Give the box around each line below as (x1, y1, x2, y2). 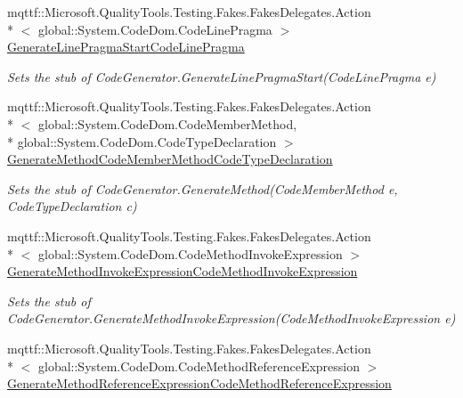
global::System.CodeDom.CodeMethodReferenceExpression (37, 356, 361, 375)
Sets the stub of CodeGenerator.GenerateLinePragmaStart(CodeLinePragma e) (7, 67, 436, 85)
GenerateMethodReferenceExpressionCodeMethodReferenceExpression (7, 374, 392, 393)
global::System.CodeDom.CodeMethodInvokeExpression (37, 244, 343, 263)
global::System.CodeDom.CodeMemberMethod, (37, 114, 297, 133)
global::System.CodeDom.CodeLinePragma (37, 20, 272, 38)
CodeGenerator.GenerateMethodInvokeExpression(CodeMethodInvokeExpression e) (7, 309, 456, 328)
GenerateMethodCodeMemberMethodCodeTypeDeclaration (7, 150, 333, 168)
